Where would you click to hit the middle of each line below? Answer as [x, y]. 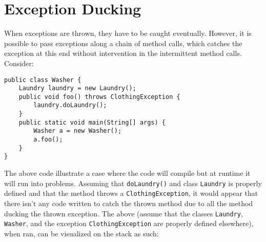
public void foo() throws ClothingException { [99, 97]
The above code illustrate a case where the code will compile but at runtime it [127, 173]
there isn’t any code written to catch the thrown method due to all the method [129, 203]
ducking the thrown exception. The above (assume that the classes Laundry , [124, 213]
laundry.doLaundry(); [70, 105]
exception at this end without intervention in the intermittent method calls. [123, 53]
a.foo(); [48, 140]
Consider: [19, 63]
